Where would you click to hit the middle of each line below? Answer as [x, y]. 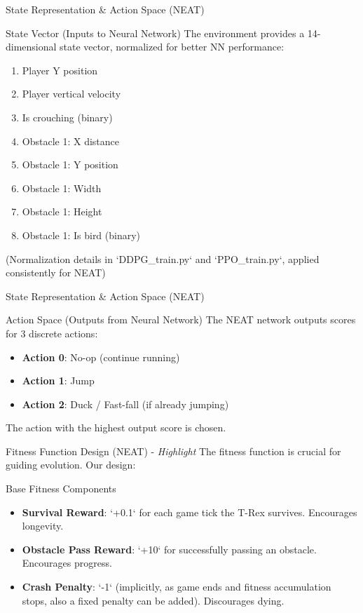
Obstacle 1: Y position [70, 164]
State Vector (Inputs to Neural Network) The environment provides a [155, 33]
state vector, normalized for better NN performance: [172, 47]
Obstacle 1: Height [62, 211]
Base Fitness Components [61, 489]
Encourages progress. [67, 563]
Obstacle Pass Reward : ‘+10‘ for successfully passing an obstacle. [169, 549]
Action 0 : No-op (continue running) [101, 357]
